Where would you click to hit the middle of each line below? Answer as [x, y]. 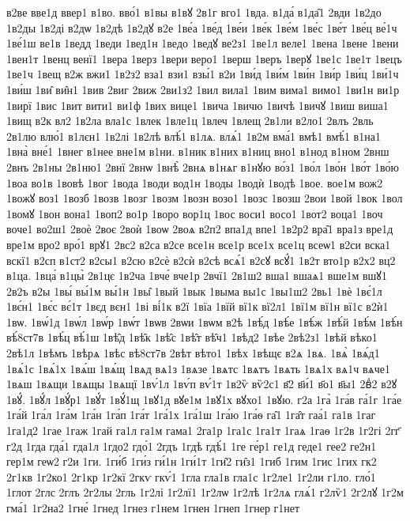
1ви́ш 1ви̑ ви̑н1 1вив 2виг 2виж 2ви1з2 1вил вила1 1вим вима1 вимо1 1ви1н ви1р [203, 89]
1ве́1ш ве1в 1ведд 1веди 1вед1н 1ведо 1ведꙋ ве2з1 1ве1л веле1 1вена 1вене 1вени [203, 43]
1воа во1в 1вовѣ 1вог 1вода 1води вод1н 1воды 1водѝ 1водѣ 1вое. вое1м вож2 [195, 182]
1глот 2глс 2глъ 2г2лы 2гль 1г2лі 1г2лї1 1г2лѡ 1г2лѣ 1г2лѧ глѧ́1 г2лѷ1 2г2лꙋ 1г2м [205, 492]
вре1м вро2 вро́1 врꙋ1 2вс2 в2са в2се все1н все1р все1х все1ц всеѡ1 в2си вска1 [199, 244]
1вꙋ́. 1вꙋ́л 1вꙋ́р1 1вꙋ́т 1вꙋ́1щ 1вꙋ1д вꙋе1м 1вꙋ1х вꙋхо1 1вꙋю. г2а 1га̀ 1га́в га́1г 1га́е [204, 399]
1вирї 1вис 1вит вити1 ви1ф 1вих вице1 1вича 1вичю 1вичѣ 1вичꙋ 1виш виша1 [197, 105]
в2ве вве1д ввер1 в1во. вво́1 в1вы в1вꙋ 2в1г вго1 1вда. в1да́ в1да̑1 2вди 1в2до [194, 12]
